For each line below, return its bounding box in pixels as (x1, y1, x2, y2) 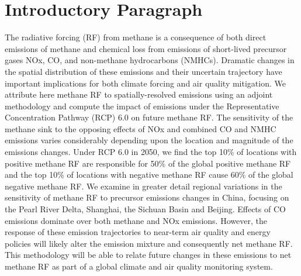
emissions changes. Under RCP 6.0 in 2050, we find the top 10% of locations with (5, 146, 297, 158)
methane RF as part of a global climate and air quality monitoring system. (5, 260, 273, 272)
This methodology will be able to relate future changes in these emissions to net (5, 249, 292, 261)
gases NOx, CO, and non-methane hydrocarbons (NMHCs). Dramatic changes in (5, 54, 295, 66)
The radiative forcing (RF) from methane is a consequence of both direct (5, 31, 267, 43)
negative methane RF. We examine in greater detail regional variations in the (5, 180, 282, 192)
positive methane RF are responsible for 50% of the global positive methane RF (5, 157, 291, 169)
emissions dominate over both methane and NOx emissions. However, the (5, 214, 267, 226)
